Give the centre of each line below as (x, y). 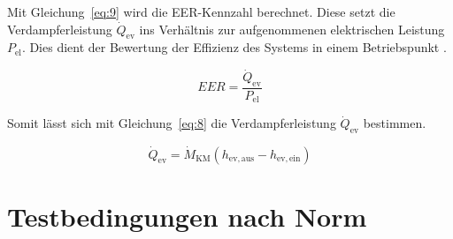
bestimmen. (395, 123)
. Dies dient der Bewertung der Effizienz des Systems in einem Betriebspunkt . (234, 47)
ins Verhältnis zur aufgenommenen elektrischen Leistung (292, 29)
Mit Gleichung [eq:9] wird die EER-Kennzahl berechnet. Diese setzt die (201, 11)
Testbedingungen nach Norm (187, 216)
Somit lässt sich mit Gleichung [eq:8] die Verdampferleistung (172, 123)
